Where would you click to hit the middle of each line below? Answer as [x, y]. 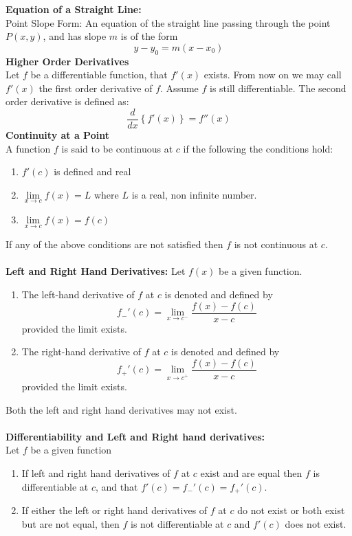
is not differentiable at [177, 523]
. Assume [179, 88]
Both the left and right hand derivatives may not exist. [121, 409]
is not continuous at [276, 244]
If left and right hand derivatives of [96, 473]
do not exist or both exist [291, 510]
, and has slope [75, 36]
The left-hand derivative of [78, 294]
